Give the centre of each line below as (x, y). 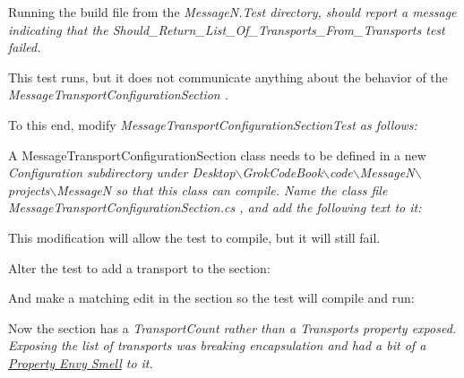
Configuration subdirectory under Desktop (122, 172)
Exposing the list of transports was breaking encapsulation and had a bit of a (217, 345)
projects (29, 189)
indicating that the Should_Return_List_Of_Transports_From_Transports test (227, 29)
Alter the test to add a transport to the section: (139, 267)
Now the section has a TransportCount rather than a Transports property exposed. (232, 327)
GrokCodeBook (283, 172)
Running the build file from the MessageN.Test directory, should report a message (232, 12)
